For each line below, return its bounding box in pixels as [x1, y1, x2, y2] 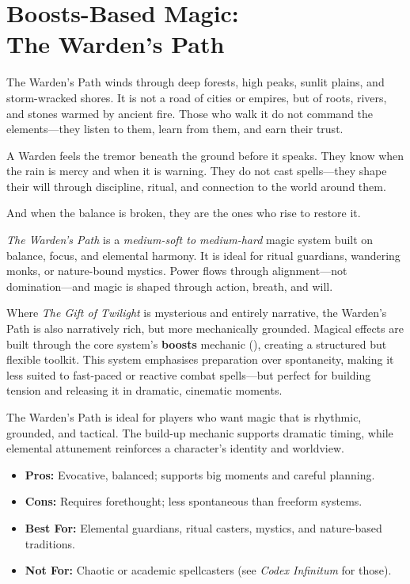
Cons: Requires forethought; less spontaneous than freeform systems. [25, 493, 363, 510]
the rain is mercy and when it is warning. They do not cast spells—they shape [6, 162, 387, 179]
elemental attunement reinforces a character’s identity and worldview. [6, 440, 344, 456]
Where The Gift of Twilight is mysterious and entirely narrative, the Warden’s [6, 304, 387, 321]
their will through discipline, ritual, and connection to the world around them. [6, 177, 386, 194]
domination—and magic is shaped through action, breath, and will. [6, 277, 333, 294]
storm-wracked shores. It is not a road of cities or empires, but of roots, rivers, [6, 89, 387, 105]
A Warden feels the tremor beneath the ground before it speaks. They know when [6, 147, 404, 163]
